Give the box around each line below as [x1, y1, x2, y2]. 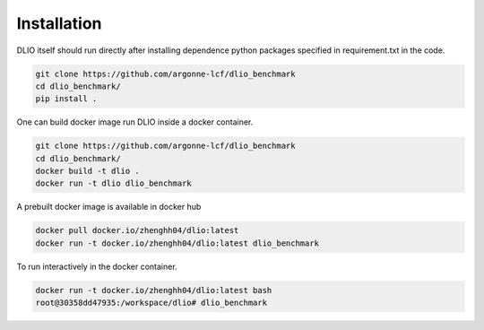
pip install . [35, 94, 98, 104]
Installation [16, 13, 102, 33]
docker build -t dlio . [35, 166, 141, 177]
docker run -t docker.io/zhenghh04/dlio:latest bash [35, 285, 272, 295]
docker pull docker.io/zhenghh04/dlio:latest [35, 225, 239, 236]
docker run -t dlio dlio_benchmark [35, 178, 192, 188]
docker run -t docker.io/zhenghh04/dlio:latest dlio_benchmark [35, 238, 320, 248]
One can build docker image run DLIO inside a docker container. [16, 117, 254, 127]
